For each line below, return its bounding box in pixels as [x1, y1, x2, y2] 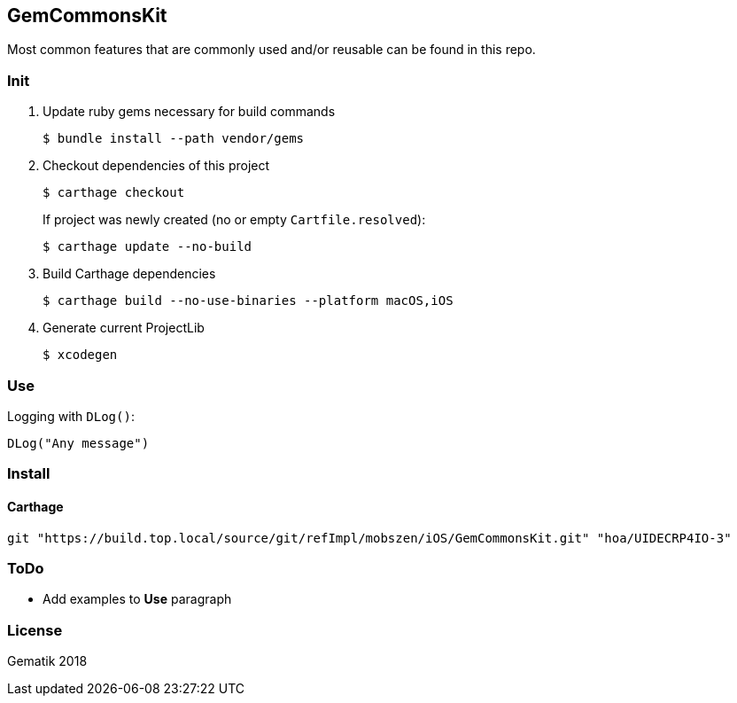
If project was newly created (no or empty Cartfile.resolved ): [43, 212, 426, 228]
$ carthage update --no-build [43, 239, 252, 254]
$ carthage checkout [43, 185, 185, 200]
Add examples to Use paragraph [43, 591, 232, 607]
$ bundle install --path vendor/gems [43, 131, 305, 146]
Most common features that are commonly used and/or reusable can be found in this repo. [7, 42, 536, 58]
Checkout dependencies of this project [43, 158, 270, 174]
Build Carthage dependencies [43, 266, 216, 282]
